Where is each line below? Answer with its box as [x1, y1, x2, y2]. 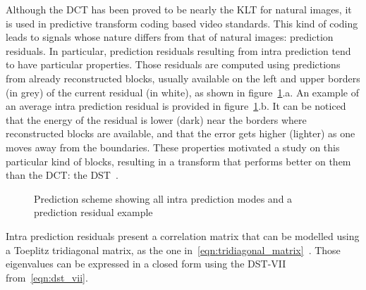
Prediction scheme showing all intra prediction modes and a [34, 191, 293, 206]
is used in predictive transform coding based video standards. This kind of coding [6, 15, 358, 30]
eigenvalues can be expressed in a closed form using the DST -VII [6, 256, 286, 271]
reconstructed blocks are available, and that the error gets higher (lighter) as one [6, 126, 355, 141]
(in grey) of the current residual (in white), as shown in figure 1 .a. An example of [6, 84, 359, 99]
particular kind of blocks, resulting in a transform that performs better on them [6, 153, 351, 168]
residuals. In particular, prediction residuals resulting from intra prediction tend [6, 43, 351, 58]
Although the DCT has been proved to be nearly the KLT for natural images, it [6, 2, 352, 16]
